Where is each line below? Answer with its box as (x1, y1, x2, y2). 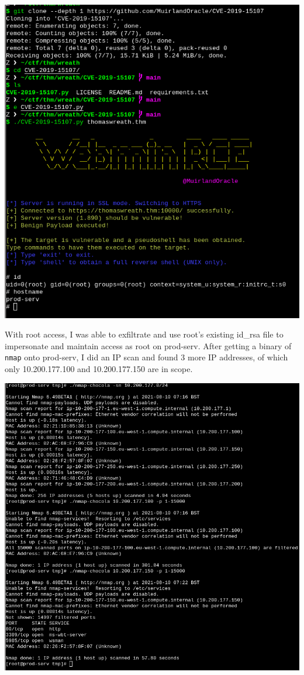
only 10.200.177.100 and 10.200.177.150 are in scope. (5, 363, 193, 375)
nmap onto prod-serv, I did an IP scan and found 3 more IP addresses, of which (5, 351, 288, 363)
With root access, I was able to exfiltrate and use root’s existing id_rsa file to (5, 328, 284, 340)
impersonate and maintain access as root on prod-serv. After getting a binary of (5, 339, 292, 352)
